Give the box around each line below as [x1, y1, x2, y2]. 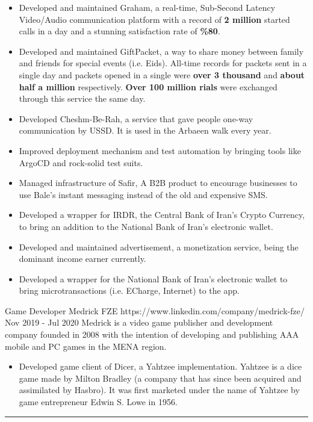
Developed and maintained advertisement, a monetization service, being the [19, 240, 299, 253]
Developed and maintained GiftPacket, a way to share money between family [19, 45, 304, 57]
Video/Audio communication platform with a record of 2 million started [19, 13, 290, 25]
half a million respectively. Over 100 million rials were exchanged [19, 80, 277, 93]
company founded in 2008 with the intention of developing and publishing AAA [5, 328, 299, 341]
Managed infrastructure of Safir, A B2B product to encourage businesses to [19, 176, 297, 189]
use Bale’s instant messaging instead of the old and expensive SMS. [19, 188, 268, 200]
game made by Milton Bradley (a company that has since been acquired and [19, 371, 302, 384]
